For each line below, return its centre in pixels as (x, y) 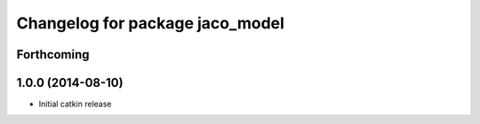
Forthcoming (53, 54)
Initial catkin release (75, 104)
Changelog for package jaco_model (150, 23)
